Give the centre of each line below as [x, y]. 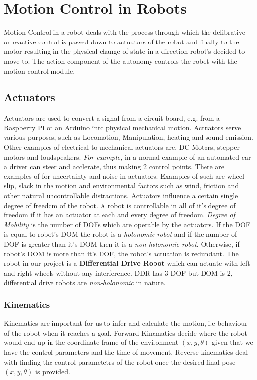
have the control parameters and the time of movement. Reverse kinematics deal [126, 352]
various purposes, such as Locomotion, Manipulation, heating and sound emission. [128, 137]
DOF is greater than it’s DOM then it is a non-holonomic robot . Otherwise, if [122, 244]
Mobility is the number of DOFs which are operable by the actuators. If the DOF [127, 224]
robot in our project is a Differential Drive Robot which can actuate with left [127, 263]
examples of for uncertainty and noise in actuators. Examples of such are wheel [124, 176]
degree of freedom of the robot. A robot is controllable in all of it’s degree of [120, 205]
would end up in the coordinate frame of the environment [91, 342]
